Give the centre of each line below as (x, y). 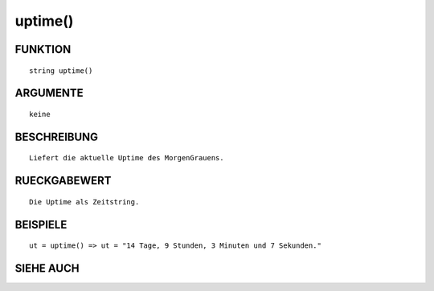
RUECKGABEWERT (63, 181)
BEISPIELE (41, 224)
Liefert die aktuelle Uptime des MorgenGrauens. (127, 158)
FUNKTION (43, 49)
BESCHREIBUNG (57, 137)
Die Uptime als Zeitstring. (84, 202)
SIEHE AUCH (47, 268)
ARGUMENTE (49, 93)
